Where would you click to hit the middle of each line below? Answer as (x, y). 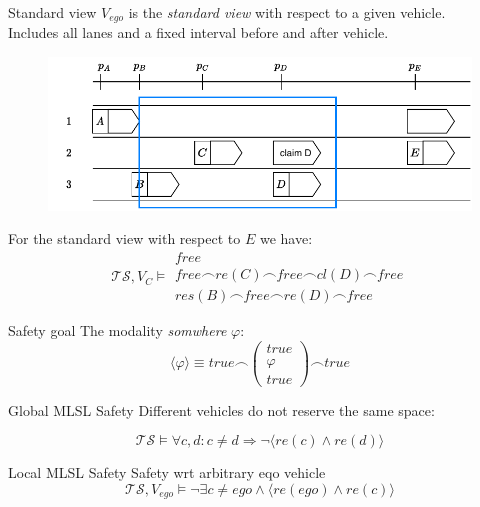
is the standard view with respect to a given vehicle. (287, 12)
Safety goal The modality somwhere (117, 329)
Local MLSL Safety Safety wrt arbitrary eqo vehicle (167, 472)
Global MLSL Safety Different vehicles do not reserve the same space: (221, 409)
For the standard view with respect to (124, 238)
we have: (286, 238)
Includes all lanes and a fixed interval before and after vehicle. (198, 32)
